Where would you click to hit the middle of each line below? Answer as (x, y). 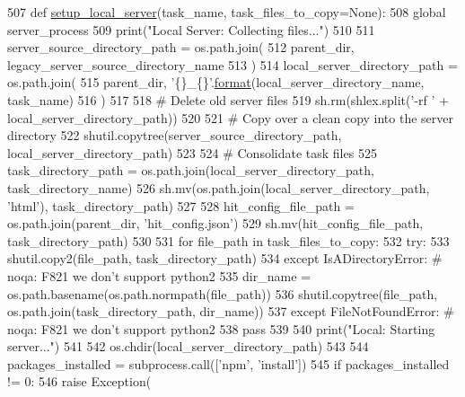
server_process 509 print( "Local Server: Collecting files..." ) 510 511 (191, 29)
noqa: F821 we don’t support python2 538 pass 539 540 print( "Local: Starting (221, 328)
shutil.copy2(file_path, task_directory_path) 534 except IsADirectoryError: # (225, 258)
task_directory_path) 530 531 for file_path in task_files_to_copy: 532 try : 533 (228, 240)
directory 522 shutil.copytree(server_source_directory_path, (175, 135)
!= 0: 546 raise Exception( (79, 381)
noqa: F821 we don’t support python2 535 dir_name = (159, 275)
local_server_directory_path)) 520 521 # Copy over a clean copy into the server (231, 117)
